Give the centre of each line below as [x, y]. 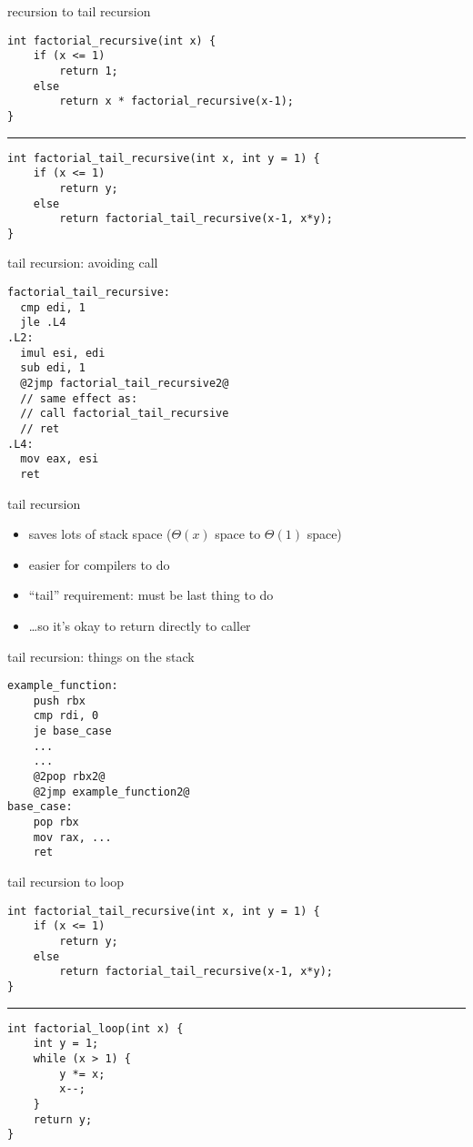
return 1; [89, 71]
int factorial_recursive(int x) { [112, 41]
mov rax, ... [72, 837]
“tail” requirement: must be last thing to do [151, 595]
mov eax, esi [60, 459]
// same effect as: [79, 398]
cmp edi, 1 [53, 307]
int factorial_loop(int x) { [96, 1028]
